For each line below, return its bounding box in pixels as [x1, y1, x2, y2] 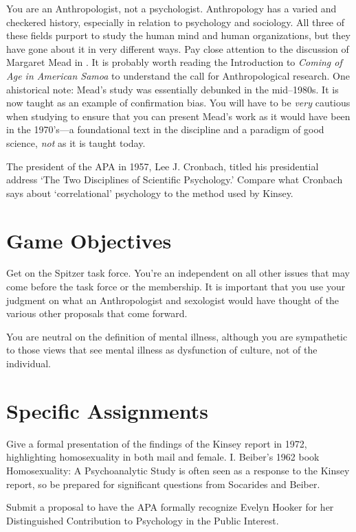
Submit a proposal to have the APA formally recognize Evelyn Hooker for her [6, 500, 334, 514]
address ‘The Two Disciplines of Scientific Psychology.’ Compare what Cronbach [6, 172, 343, 187]
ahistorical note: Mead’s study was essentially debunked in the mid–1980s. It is [6, 82, 339, 96]
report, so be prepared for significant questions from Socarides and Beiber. [6, 476, 320, 491]
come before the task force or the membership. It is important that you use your [6, 279, 346, 294]
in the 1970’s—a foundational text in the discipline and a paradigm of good [6, 122, 324, 137]
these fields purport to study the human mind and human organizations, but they [6, 28, 351, 43]
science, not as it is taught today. [6, 135, 146, 150]
